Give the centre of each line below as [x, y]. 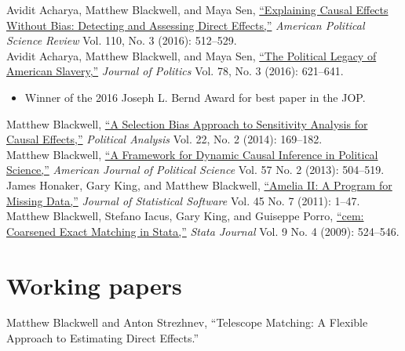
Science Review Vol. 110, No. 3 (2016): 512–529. [122, 40]
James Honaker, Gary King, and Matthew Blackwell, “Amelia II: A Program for [199, 185]
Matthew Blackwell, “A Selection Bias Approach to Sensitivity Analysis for [187, 123]
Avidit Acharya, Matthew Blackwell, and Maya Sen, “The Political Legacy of [192, 55]
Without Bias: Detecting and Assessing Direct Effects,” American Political [186, 25]
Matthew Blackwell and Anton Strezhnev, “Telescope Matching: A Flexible [187, 322]
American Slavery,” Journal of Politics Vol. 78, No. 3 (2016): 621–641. [175, 71]
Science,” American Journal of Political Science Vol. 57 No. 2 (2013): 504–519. [195, 170]
